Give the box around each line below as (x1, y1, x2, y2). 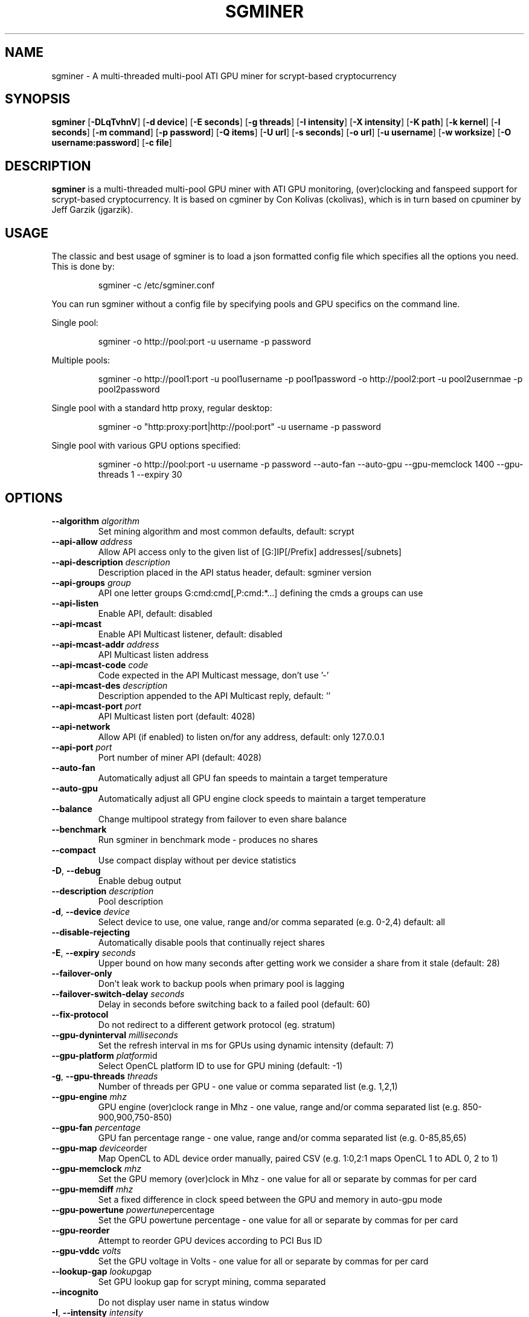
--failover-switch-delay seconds (51, 988, 185, 999)
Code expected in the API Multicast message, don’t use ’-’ (98, 669, 329, 680)
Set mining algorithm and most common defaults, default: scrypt (98, 525, 354, 536)
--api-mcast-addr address (51, 639, 159, 649)
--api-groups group (51, 577, 131, 588)
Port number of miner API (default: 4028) (98, 752, 262, 763)
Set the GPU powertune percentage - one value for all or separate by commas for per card (98, 1214, 458, 1225)
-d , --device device (51, 906, 130, 917)
